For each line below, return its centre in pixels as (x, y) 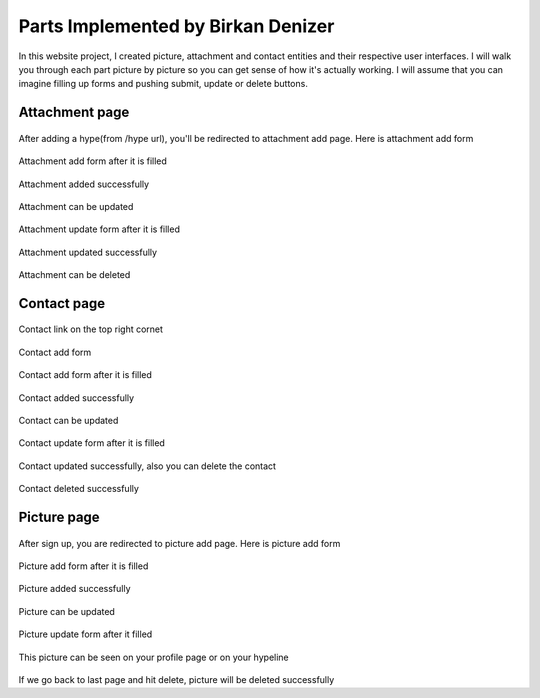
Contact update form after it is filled (91, 443)
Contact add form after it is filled (85, 375)
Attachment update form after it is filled (99, 229)
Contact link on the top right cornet (91, 329)
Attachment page (74, 112)
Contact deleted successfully (79, 489)
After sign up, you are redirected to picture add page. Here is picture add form (179, 543)
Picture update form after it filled (85, 634)
